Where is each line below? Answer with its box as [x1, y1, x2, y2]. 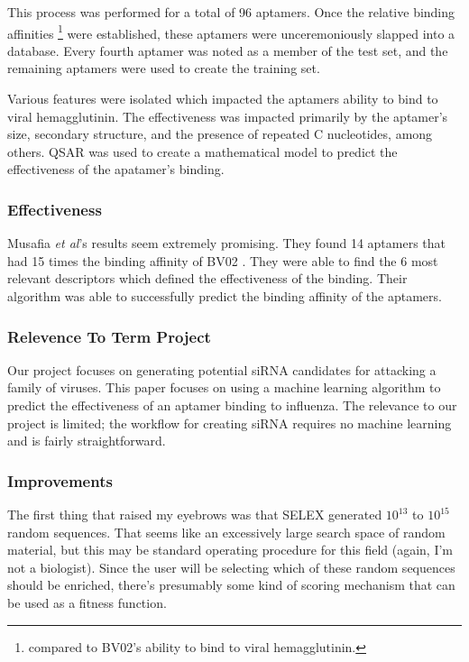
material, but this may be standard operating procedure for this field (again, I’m [7, 540, 454, 559]
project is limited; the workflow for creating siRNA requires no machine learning [7, 413, 452, 432]
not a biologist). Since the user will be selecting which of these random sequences [7, 557, 455, 576]
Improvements [7, 469, 113, 492]
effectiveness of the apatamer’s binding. [7, 160, 225, 179]
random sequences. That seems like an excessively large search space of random [7, 522, 446, 541]
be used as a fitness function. [7, 593, 167, 611]
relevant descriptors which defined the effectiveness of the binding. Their [7, 269, 408, 288]
